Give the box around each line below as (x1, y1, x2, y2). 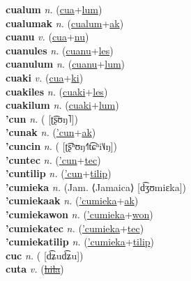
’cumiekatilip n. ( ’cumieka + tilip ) (6, 234, 155, 249)
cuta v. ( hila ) (6, 261, 64, 276)
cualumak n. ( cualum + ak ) (6, 15, 124, 30)
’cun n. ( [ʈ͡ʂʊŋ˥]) (6, 111, 78, 126)
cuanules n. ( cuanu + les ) (6, 43, 114, 57)
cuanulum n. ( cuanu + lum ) (6, 56, 125, 71)
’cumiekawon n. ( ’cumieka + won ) (6, 206, 153, 221)
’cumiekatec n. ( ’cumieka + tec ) (6, 220, 144, 235)
